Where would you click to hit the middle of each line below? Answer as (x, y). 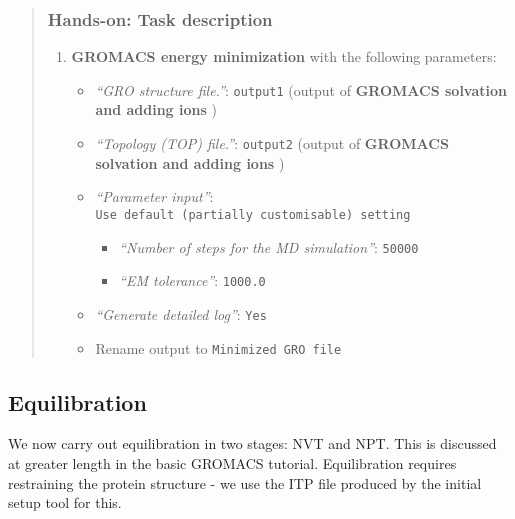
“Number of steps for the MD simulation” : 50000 (269, 246)
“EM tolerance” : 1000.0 (192, 280)
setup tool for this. (65, 502)
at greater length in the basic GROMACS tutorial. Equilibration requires (232, 462)
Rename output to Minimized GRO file (218, 347)
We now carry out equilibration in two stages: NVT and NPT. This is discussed (252, 443)
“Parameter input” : (154, 196)
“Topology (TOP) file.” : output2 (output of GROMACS (272, 143)
